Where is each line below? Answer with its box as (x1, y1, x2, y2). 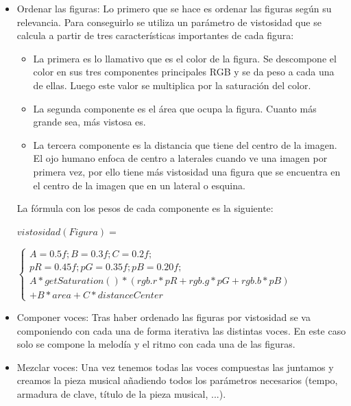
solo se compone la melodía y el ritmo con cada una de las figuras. (16, 337, 295, 351)
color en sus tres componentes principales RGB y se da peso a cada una (33, 64, 335, 79)
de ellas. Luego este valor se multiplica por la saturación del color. (33, 77, 311, 92)
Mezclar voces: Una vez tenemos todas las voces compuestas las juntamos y (16, 359, 334, 374)
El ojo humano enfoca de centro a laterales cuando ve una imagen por (33, 151, 328, 165)
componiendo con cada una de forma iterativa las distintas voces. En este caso (16, 323, 346, 337)
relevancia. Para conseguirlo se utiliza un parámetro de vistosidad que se (16, 14, 322, 29)
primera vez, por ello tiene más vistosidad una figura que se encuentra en (33, 164, 341, 178)
